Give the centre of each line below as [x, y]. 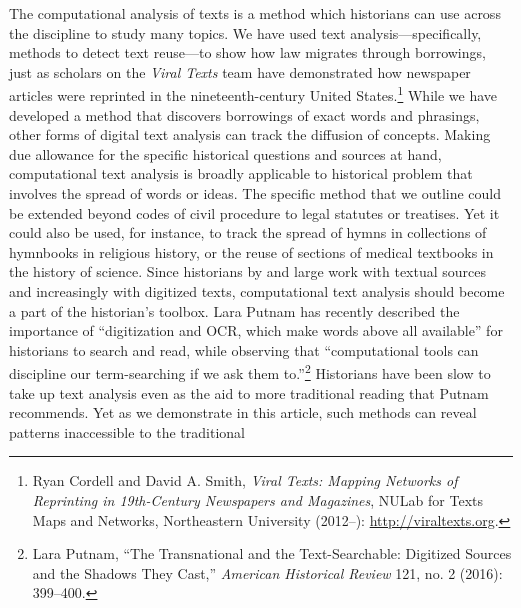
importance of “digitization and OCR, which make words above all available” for [256, 330]
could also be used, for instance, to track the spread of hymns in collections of [248, 232]
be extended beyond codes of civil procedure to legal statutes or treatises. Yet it [254, 212]
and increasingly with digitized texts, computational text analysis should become [257, 290]
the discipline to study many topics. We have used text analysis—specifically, [245, 32]
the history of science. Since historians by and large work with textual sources [248, 271]
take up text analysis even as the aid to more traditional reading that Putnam [249, 392]
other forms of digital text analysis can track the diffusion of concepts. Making [250, 134]
